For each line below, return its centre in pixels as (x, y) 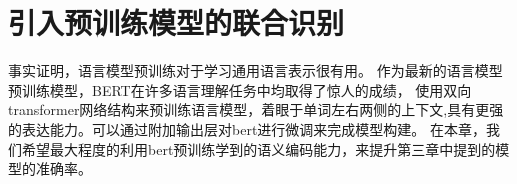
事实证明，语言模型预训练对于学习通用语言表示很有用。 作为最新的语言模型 (255, 70)
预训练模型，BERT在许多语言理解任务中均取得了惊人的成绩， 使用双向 (240, 89)
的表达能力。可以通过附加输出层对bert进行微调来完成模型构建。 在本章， (247, 128)
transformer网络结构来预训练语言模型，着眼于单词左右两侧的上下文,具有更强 (256, 109)
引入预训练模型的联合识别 (176, 22)
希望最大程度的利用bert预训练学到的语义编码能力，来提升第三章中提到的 (258, 148)
